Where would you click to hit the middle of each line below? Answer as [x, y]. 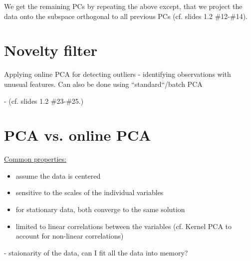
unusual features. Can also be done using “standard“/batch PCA [103, 84]
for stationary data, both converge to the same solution [100, 209]
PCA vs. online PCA [78, 135]
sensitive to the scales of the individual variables [90, 192]
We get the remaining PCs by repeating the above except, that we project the [123, 6]
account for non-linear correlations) [70, 236]
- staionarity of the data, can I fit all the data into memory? [96, 252]
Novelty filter [51, 50]
